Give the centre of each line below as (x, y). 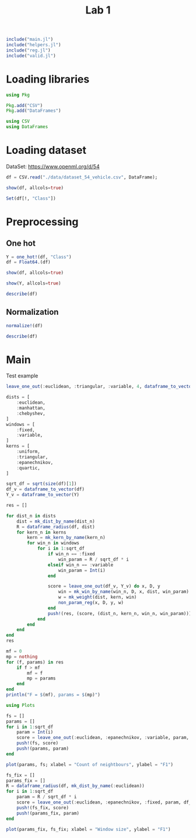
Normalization (32, 312)
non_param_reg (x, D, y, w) (91, 603)
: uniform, (29, 452)
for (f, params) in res (35, 662)
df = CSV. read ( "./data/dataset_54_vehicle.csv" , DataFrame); (82, 177)
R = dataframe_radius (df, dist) (56, 527)
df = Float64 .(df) (28, 262)
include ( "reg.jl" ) (28, 50)
